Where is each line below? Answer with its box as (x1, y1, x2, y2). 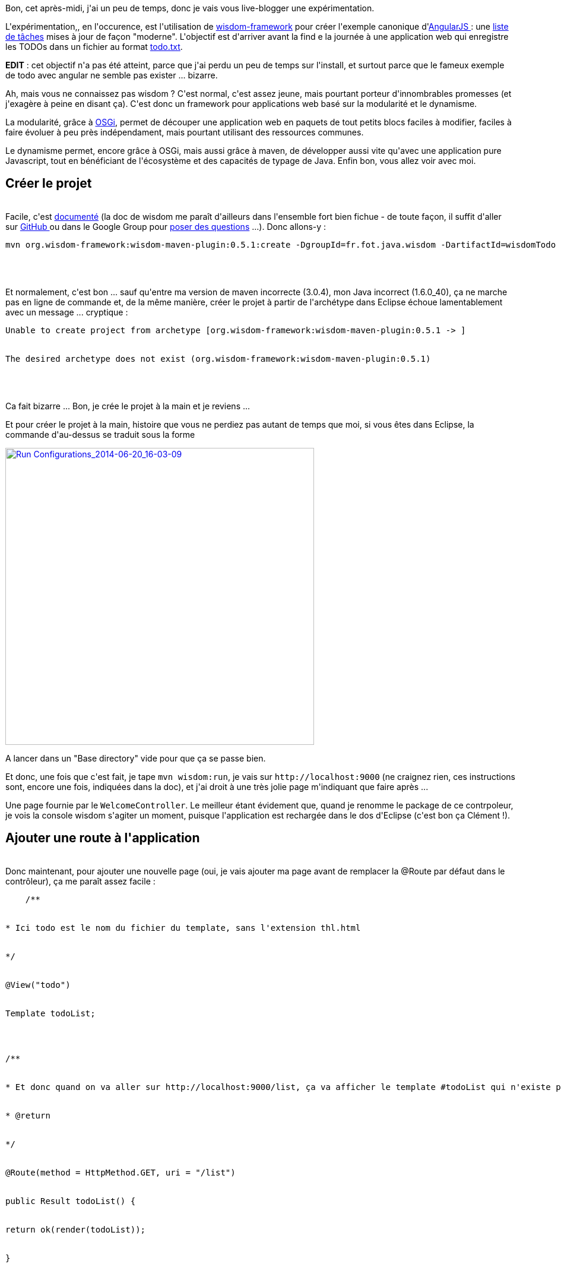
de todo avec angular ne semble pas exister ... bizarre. (5, 70, 218, 80)
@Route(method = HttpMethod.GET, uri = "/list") (5, 1167, 236, 1177)
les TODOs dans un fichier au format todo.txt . (5, 42, 183, 52)
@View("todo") (5, 980, 71, 990)
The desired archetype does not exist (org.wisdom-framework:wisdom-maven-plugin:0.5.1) (5, 353, 431, 364)
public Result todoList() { (5, 1196, 136, 1206)
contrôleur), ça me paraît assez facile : (5, 876, 156, 886)
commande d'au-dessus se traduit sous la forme (5, 429, 195, 440)
